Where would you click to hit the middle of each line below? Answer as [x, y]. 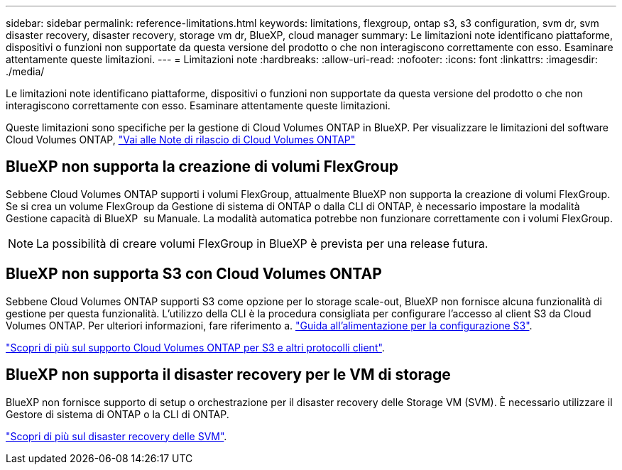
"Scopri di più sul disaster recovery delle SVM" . [116, 436]
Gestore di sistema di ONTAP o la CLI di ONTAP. [118, 414]
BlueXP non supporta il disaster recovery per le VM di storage [228, 375]
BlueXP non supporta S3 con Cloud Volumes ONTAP [194, 274]
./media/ [25, 71]
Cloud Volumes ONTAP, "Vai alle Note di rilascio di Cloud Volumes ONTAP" [181, 140]
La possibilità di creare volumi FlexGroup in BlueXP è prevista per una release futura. [262, 243]
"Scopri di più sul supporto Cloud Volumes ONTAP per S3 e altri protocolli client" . [195, 347]
